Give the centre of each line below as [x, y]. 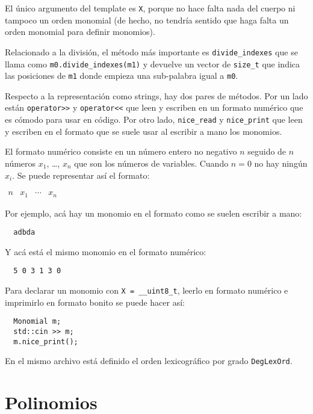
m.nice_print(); [46, 341]
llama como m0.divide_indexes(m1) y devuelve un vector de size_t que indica [153, 63]
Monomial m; [37, 322]
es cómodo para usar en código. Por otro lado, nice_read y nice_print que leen [154, 119]
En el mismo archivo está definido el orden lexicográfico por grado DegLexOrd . [149, 361]
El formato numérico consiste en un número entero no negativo [121, 151]
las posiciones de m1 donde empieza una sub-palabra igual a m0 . [122, 76]
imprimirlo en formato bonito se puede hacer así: [95, 302]
